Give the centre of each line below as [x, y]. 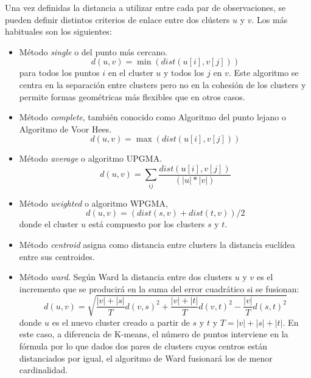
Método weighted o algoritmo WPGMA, [93, 203]
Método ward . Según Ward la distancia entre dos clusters [126, 277]
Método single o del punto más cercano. [93, 51]
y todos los [184, 73]
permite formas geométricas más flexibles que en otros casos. [132, 96]
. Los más [270, 19]
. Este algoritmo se [264, 73]
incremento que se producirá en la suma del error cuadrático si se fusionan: [159, 288]
